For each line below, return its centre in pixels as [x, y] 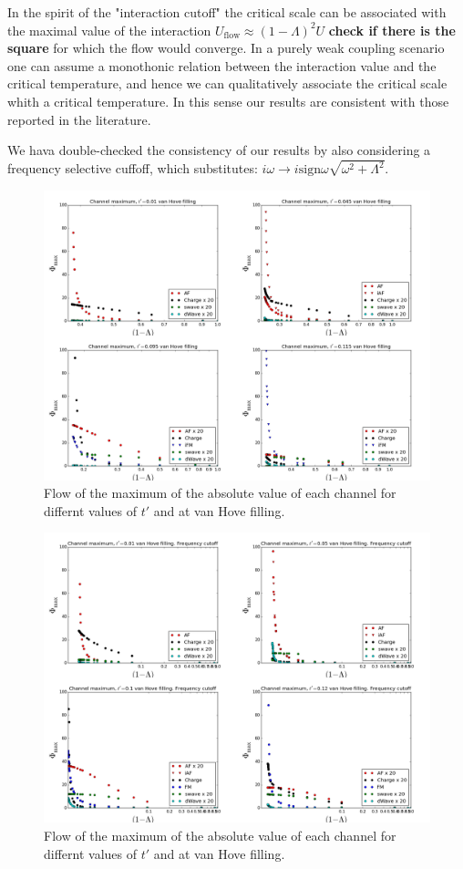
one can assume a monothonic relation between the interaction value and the [222, 65]
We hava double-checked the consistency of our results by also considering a [219, 150]
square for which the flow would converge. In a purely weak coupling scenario [226, 48]
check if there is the [392, 30]
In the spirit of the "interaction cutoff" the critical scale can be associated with [227, 12]
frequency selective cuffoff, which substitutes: [133, 168]
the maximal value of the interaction [109, 30]
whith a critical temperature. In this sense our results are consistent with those [228, 101]
